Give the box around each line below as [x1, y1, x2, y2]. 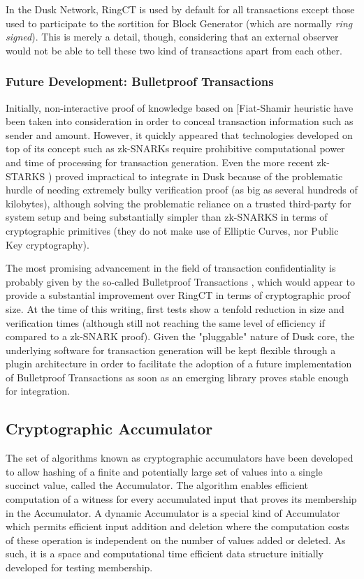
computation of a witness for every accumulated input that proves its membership [6, 492, 357, 506]
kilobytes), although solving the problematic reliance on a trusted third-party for [6, 196, 351, 210]
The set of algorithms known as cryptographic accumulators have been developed [6, 450, 354, 465]
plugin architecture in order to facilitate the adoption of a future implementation [6, 356, 352, 371]
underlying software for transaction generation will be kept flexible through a [6, 342, 336, 357]
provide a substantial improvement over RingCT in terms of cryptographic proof [6, 288, 351, 302]
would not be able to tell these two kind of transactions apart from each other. [6, 43, 342, 57]
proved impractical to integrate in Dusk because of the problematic [54, 168, 343, 183]
